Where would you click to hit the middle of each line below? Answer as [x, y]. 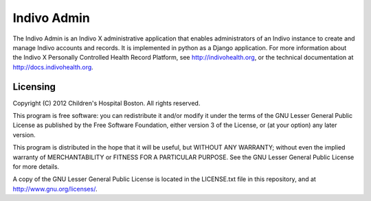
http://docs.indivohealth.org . [53, 67]
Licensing [34, 87]
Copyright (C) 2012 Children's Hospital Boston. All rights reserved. [106, 103]
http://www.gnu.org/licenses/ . [55, 189]
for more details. [36, 166]
